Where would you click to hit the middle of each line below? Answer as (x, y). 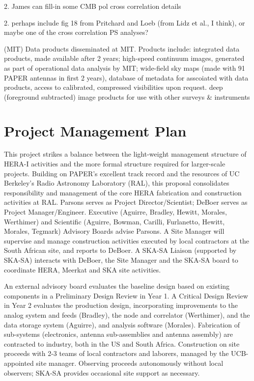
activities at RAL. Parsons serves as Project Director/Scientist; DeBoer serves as (126, 202)
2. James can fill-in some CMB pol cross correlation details (93, 6)
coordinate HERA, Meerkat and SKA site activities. (83, 269)
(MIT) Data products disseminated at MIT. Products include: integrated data (122, 48)
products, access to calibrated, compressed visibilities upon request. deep (113, 87)
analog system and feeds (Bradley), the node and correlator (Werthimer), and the (127, 314)
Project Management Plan (95, 130)
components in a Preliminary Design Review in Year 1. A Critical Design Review (126, 295)
